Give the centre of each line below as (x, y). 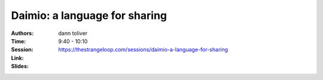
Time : (19, 41)
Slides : (20, 66)
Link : (17, 58)
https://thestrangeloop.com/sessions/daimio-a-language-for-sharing (143, 50)
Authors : (22, 33)
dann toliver (73, 33)
